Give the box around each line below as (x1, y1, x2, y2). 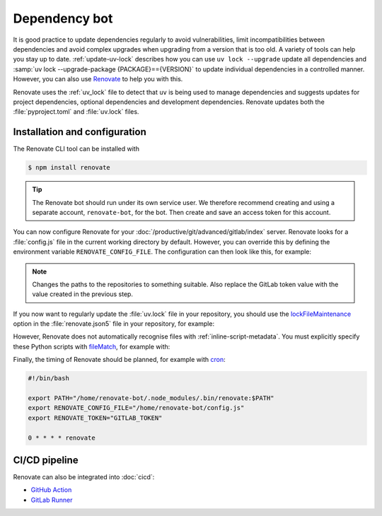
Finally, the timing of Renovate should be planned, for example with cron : (13, 356, 226, 364)
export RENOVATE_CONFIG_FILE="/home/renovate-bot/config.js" (28, 404, 245, 412)
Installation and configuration (13, 126, 146, 138)
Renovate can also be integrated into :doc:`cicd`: (13, 473, 155, 481)
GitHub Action (30, 486, 72, 494)
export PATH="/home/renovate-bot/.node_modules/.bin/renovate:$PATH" (28, 394, 274, 402)
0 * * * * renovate (28, 433, 95, 442)
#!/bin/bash (28, 375, 70, 382)
